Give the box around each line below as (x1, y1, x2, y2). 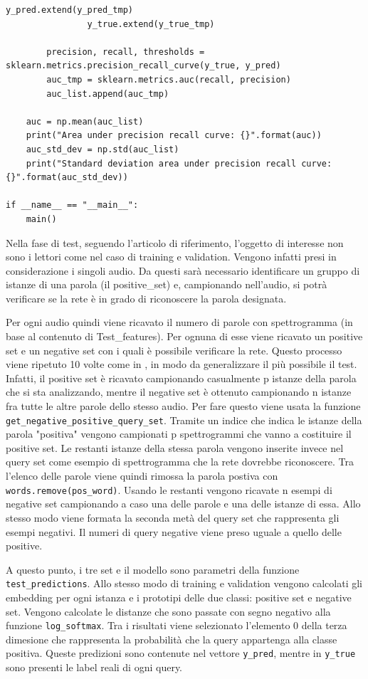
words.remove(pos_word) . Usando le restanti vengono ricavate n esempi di (6, 482, 332, 497)
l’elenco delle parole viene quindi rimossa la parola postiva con (6, 468, 278, 483)
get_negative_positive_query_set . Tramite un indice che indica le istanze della (6, 412, 362, 427)
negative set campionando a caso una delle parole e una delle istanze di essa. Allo (6, 496, 361, 511)
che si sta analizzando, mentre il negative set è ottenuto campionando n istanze (6, 384, 352, 399)
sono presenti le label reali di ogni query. (6, 660, 183, 675)
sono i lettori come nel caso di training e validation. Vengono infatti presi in (6, 249, 337, 264)
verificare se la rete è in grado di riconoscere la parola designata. (6, 290, 287, 305)
